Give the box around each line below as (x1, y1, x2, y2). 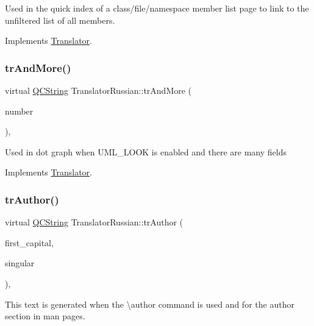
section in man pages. (5, 310, 85, 322)
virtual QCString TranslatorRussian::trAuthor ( (5, 216, 184, 229)
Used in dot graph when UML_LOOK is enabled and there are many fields (5, 145, 287, 158)
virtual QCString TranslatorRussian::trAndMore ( (5, 84, 192, 96)
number (5, 104, 34, 117)
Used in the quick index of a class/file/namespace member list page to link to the (5, 2, 309, 14)
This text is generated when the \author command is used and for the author (5, 297, 294, 310)
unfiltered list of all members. (5, 13, 115, 26)
